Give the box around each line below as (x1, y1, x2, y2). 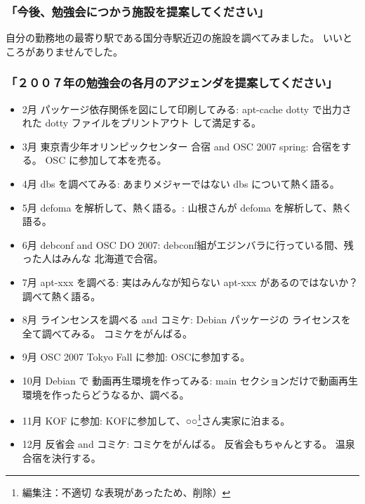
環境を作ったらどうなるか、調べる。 (22, 387, 190, 401)
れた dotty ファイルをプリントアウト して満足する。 (22, 115, 262, 130)
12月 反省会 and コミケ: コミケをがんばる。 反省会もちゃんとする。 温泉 (22, 437, 355, 451)
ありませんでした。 (34, 44, 123, 58)
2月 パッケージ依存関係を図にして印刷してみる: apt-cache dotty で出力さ (22, 101, 352, 116)
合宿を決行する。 (22, 450, 101, 465)
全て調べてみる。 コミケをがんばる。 (22, 325, 192, 340)
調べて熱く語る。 (22, 288, 101, 303)
